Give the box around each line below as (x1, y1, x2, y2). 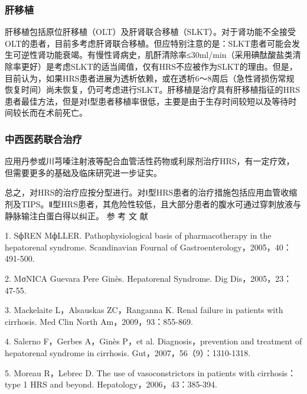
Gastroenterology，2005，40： (179, 240, 292, 253)
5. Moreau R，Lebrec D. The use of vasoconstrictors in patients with (5, 366, 255, 379)
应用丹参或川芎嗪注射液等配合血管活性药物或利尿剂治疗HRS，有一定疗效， (5, 155, 295, 167)
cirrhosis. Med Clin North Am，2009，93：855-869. (5, 315, 193, 327)
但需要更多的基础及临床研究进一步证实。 (5, 166, 162, 178)
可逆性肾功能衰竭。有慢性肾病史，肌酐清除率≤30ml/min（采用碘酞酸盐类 (12, 48, 293, 61)
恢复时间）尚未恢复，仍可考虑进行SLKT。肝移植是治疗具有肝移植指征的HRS (5, 83, 301, 96)
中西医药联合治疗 (5, 131, 82, 146)
